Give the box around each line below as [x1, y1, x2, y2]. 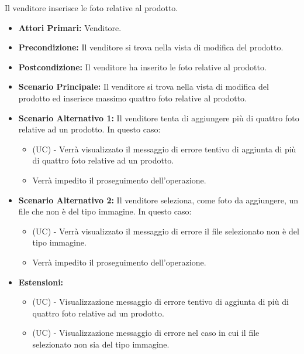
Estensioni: [18, 275, 64, 288]
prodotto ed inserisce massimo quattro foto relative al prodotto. [18, 91, 247, 104]
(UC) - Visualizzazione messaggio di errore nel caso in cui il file [32, 326, 260, 339]
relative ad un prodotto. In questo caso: [18, 123, 161, 135]
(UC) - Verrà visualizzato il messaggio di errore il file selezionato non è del [32, 224, 299, 237]
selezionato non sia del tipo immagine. [32, 338, 170, 350]
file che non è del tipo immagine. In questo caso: [18, 205, 192, 217]
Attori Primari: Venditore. [18, 21, 122, 33]
